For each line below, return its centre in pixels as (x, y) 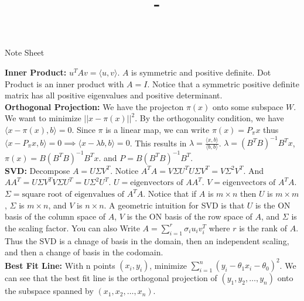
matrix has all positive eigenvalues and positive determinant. (114, 95)
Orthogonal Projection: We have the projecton (94, 106)
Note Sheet (25, 52)
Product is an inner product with (64, 83)
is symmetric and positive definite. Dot (201, 72)
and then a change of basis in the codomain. (84, 252)
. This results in (158, 143)
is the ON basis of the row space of (189, 216)
